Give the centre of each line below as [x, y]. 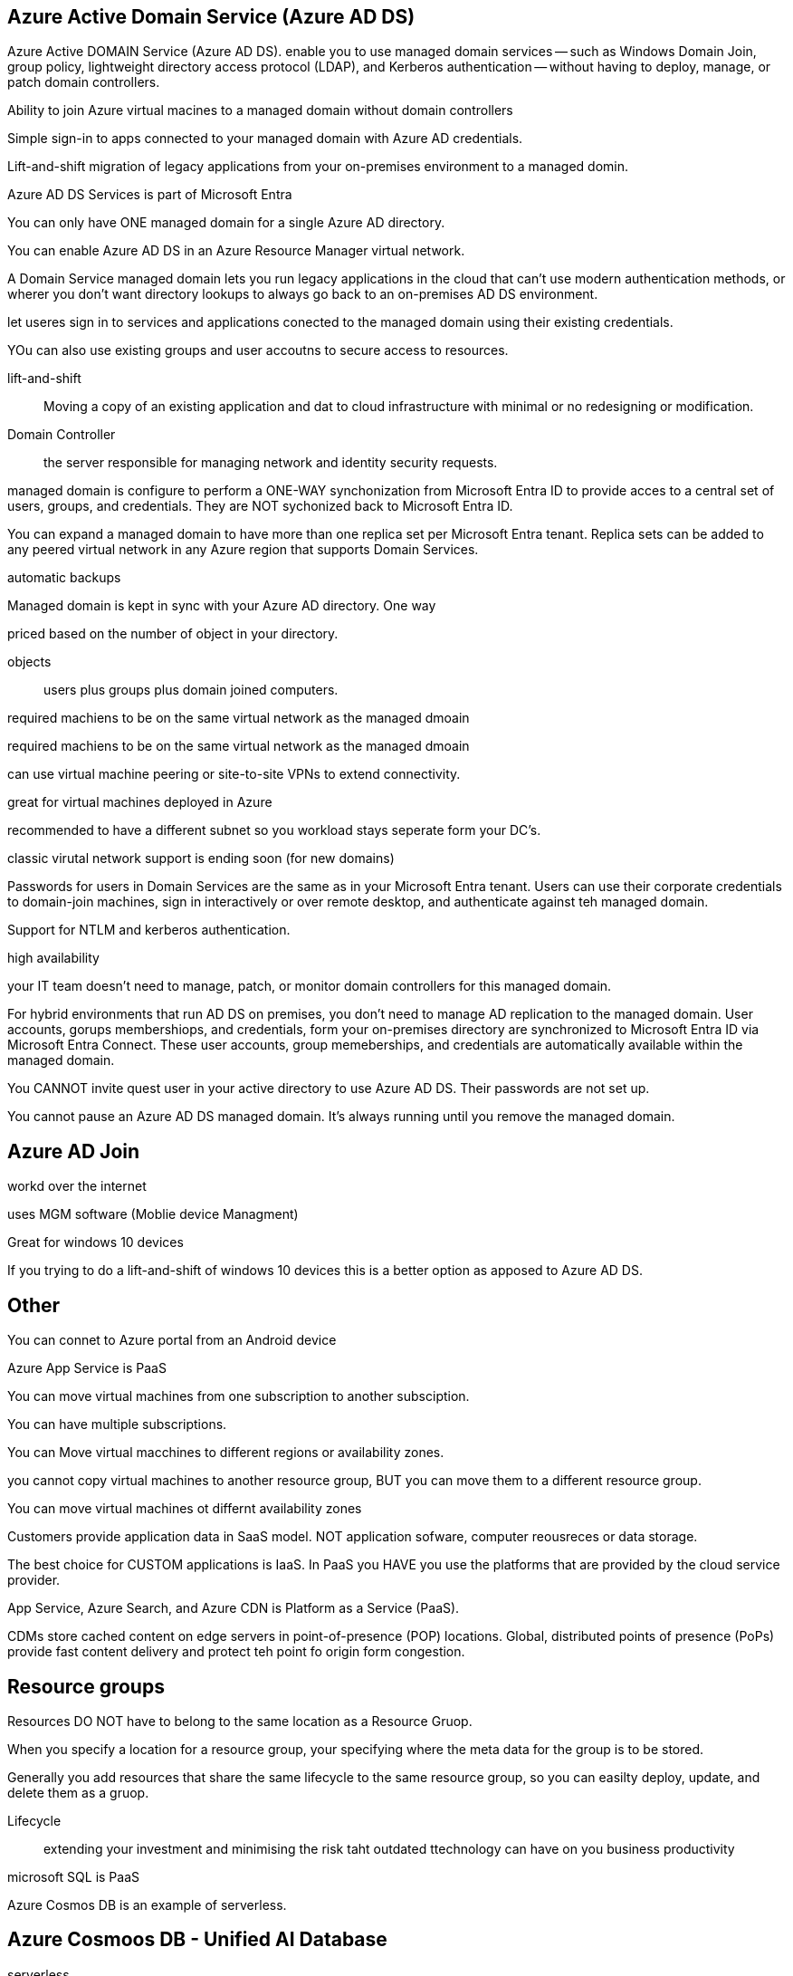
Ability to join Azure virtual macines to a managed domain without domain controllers [260, 110]
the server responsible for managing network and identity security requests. [271, 463]
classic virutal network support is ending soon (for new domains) [201, 859]
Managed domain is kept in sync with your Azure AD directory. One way [222, 606]
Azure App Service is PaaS [87, 1368]
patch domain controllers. [84, 82]
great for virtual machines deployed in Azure [140, 802]
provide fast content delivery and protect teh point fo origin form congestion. [236, 1652]
